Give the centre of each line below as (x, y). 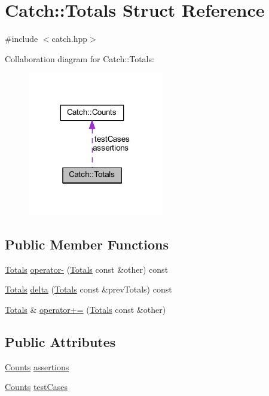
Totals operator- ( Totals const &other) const (87, 269)
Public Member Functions (87, 244)
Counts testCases (36, 387)
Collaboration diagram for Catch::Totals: (80, 58)
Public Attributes (60, 341)
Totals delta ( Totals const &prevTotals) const (88, 289)
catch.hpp (70, 39)
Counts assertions (37, 366)
